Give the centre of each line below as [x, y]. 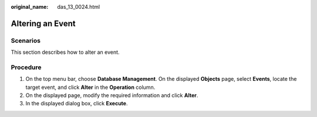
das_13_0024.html [78, 7]
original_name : [30, 7]
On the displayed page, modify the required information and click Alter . [112, 95]
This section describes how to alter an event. [65, 52]
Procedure [26, 67]
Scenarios [26, 40]
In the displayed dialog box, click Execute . [77, 104]
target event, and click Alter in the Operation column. [90, 87]
